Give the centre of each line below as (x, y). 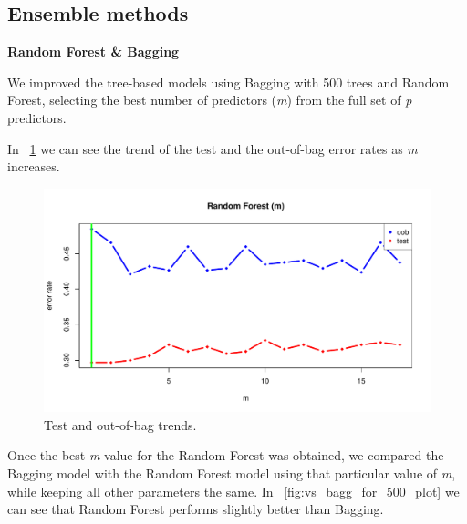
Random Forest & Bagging (93, 51)
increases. (34, 166)
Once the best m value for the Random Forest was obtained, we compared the (226, 455)
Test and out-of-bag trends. (120, 424)
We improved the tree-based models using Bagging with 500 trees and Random (228, 82)
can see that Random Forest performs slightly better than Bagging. (196, 509)
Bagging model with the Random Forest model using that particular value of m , (232, 473)
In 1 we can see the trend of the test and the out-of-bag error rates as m (213, 148)
